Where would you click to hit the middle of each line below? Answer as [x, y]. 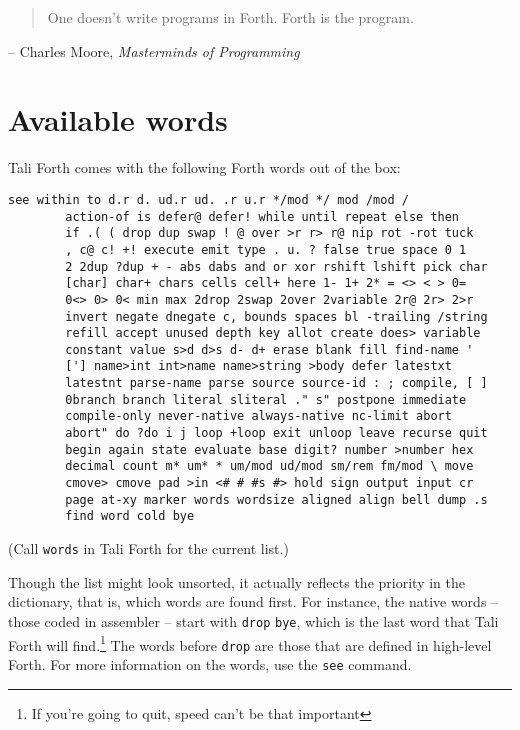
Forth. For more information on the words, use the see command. [210, 663]
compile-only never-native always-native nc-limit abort [258, 416]
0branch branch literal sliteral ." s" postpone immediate [266, 399]
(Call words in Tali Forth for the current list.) [148, 548]
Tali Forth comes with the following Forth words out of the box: [204, 167]
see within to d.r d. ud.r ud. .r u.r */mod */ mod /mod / [208, 199]
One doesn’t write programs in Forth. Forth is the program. [230, 17]
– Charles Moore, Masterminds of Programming [154, 50]
